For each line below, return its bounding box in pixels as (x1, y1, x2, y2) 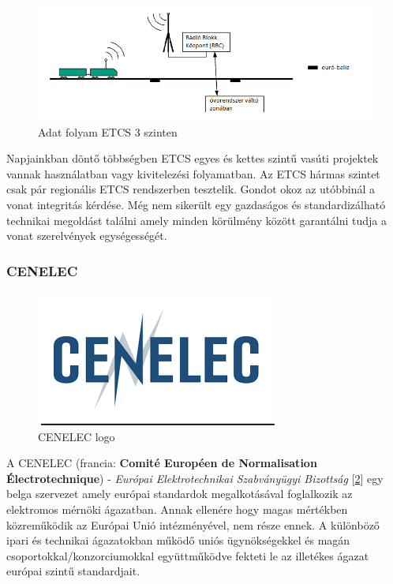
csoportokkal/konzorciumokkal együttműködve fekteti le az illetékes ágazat (6, 547, 369, 563)
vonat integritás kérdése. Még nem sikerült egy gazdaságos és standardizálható (6, 197, 386, 212)
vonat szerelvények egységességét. (6, 227, 167, 244)
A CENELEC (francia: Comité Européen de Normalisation (6, 455, 317, 471)
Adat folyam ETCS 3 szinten (38, 123, 178, 140)
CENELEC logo (38, 428, 115, 444)
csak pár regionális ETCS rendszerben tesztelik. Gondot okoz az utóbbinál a (6, 181, 376, 197)
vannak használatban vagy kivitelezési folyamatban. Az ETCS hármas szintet (6, 165, 380, 182)
